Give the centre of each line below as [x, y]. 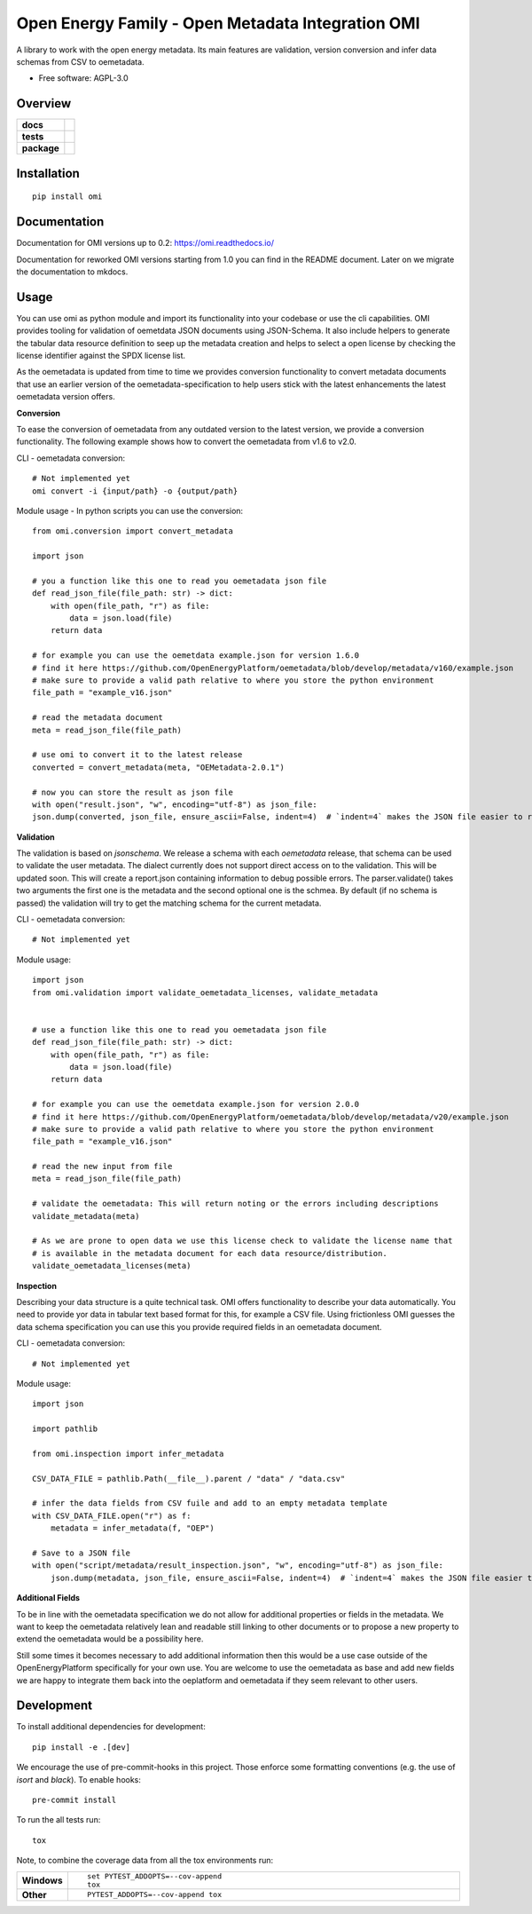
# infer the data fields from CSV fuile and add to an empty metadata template [210, 1503]
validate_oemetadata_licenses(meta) [112, 1266]
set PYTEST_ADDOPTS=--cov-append [154, 1876]
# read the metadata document [98, 718]
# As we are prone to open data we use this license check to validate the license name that [243, 1241]
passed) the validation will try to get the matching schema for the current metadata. [169, 903]
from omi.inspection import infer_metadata [128, 1453]
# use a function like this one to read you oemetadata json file [180, 1029]
